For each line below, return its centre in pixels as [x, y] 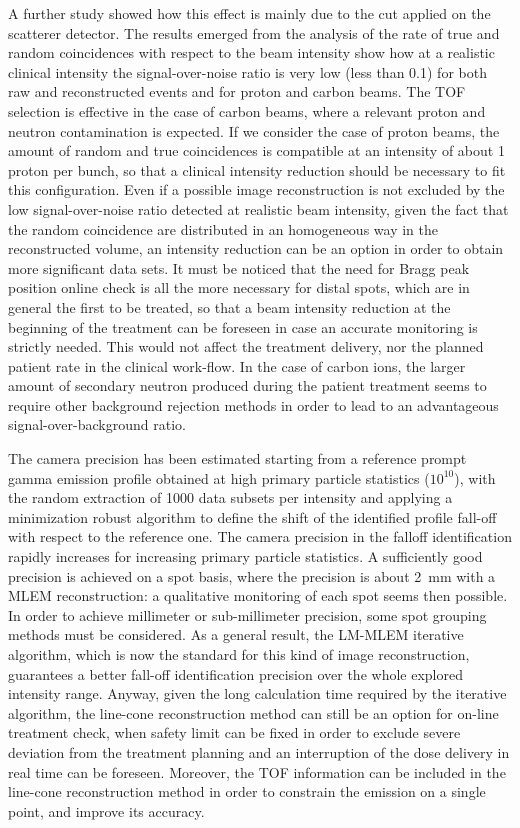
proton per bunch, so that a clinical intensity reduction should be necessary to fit [257, 169]
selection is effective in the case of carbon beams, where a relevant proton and [247, 110]
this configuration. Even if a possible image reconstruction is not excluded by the [256, 189]
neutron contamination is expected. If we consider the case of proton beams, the [254, 130]
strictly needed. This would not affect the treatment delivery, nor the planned [246, 346]
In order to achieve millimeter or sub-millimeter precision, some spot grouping [247, 614]
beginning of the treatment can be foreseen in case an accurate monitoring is [243, 326]
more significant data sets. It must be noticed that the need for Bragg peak [239, 267]
